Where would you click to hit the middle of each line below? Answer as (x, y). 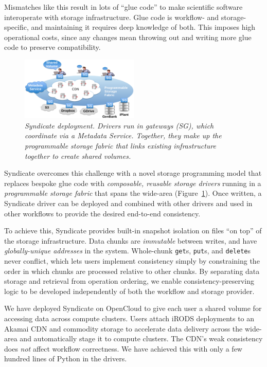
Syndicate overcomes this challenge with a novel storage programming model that (133, 173)
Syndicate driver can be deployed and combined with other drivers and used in (128, 203)
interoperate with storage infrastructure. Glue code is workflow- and (112, 17)
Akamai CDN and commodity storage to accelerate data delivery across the (123, 328)
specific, (16, 27)
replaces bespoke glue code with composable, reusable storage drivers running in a (133, 183)
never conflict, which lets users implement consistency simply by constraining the (132, 261)
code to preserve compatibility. (52, 47)
